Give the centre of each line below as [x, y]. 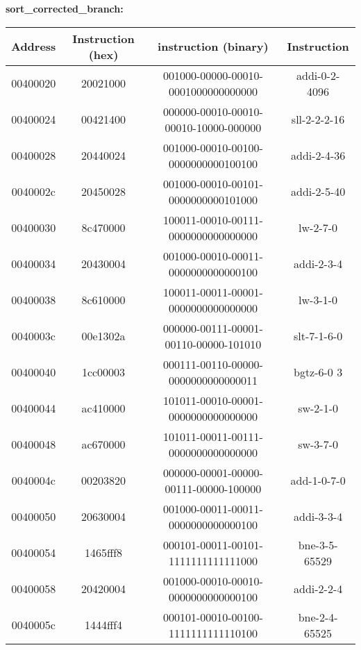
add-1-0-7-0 [318, 481]
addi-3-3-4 [318, 517]
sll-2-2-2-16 [318, 119]
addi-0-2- [318, 75]
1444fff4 [103, 625]
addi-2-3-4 [318, 264]
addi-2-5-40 [318, 192]
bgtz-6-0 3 [318, 372]
